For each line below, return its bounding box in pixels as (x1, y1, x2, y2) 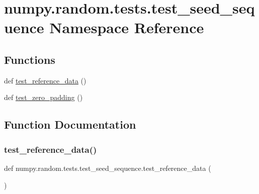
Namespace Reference (49, 17, 204, 38)
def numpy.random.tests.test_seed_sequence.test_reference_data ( (4, 162, 211, 173)
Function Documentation (4, 117, 136, 132)
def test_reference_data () (4, 75, 87, 85)
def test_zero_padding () (4, 92, 83, 103)
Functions (4, 51, 55, 67)
